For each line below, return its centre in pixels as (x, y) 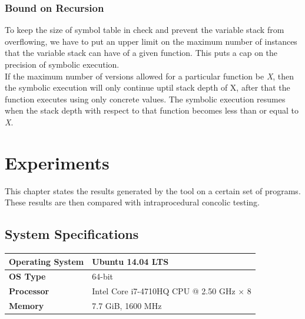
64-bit (103, 276)
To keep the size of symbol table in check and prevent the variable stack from (145, 30)
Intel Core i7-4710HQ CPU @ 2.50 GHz (164, 291)
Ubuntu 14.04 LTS (130, 261)
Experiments (57, 162)
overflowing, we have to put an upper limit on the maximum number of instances (151, 41)
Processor (29, 291)
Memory (26, 306)
